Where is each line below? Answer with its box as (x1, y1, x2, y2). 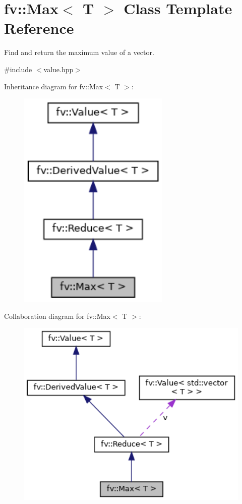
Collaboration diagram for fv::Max (4, 310, 110, 321)
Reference (4, 18, 74, 38)
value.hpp (43, 64, 74, 74)
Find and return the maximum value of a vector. (4, 47, 154, 58)
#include (4, 64, 32, 74)
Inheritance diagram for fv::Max (4, 81, 103, 91)
